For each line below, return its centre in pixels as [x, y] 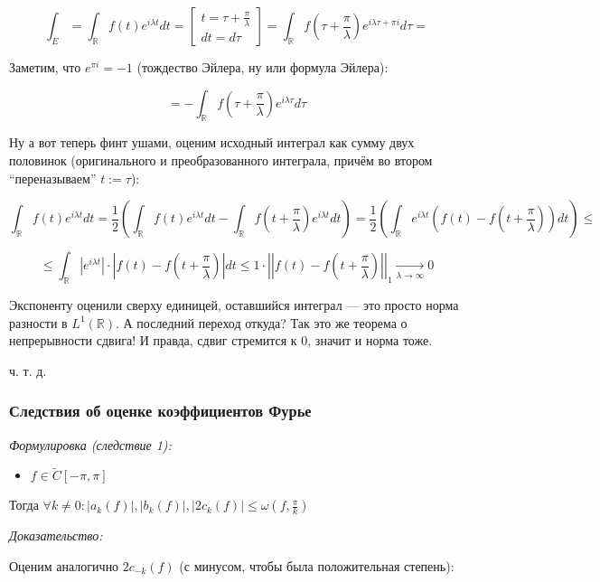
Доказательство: [56, 535]
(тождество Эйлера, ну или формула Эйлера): [262, 67]
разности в [38, 322]
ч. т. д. [28, 370]
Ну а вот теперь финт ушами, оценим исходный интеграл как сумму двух [212, 142]
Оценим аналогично [64, 565]
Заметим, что [45, 67]
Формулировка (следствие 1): [90, 444]
